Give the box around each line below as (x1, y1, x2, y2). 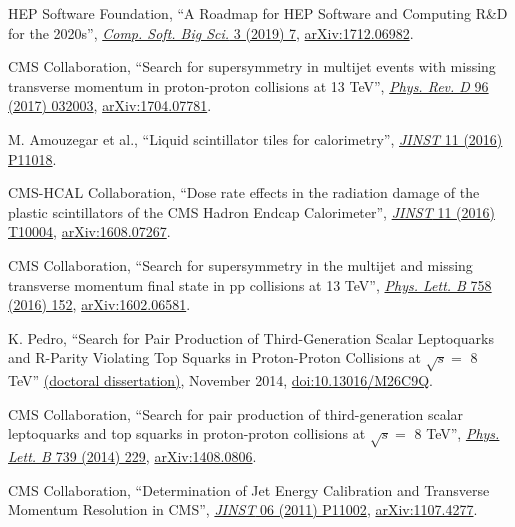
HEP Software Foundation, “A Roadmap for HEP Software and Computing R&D (8, 3, 508, 23)
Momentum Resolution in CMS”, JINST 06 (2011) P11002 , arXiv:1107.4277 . (8, 499, 478, 520)
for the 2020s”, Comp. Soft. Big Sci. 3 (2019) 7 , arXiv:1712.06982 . (8, 22, 414, 43)
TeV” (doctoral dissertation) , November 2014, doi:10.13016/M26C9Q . (8, 370, 434, 391)
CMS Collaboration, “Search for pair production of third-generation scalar (8, 403, 464, 424)
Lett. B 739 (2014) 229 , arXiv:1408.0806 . (8, 446, 257, 467)
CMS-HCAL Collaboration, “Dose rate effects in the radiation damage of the (8, 182, 480, 203)
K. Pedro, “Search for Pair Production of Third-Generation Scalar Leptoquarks (8, 327, 494, 348)
